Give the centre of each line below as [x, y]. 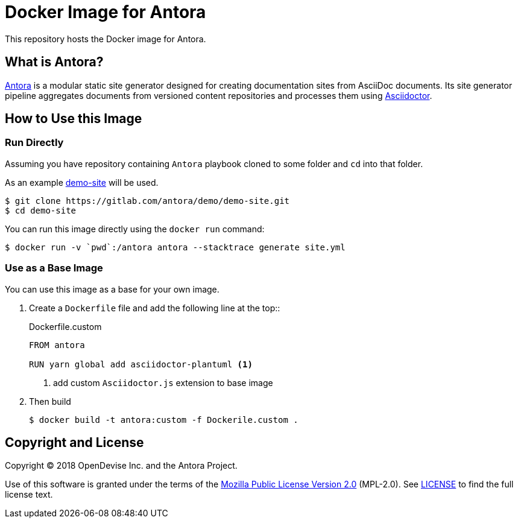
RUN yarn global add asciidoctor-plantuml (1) [141, 364]
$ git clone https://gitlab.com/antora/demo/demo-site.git [147, 201]
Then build [50, 401]
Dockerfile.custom [65, 326]
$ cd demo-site [41, 210]
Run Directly [34, 143]
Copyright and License [74, 442]
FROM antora [57, 345]
